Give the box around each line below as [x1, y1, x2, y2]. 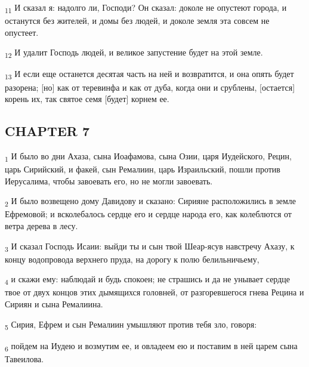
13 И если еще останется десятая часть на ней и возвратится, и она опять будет [5, 67, 294, 82]
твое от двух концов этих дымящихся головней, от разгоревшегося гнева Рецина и [5, 286, 304, 298]
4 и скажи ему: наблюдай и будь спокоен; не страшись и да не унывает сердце [5, 273, 291, 287]
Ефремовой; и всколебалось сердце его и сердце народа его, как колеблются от [5, 208, 292, 220]
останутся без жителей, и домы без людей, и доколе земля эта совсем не [5, 14, 270, 27]
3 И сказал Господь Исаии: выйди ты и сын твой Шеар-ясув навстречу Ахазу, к [5, 239, 295, 254]
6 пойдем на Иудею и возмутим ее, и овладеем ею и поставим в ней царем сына [5, 339, 298, 353]
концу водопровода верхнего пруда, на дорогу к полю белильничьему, [5, 252, 259, 265]
